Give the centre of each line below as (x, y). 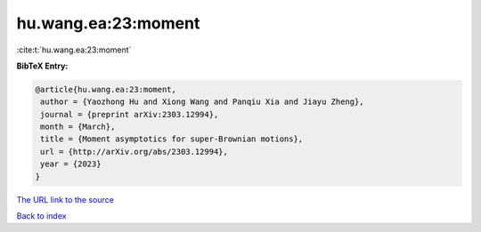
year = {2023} (71, 164)
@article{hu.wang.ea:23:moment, (106, 89)
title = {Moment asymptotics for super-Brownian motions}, (172, 139)
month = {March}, (78, 127)
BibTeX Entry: (42, 66)
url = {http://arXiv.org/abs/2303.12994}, (135, 152)
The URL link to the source (65, 199)
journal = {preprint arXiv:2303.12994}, (130, 114)
